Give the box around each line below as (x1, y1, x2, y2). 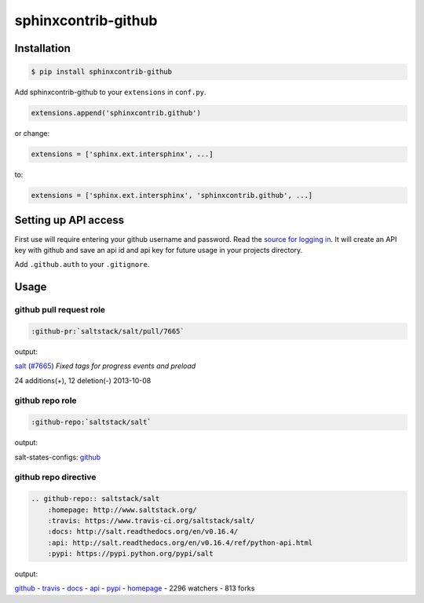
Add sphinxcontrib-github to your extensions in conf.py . (14, 87, 207, 97)
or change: (14, 129, 50, 138)
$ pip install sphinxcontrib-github (31, 68, 173, 76)
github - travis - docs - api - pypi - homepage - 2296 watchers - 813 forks (14, 583, 255, 593)
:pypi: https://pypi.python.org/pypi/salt (47, 550, 214, 558)
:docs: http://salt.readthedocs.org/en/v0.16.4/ (47, 527, 239, 536)
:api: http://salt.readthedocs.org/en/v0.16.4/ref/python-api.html (47, 538, 313, 547)
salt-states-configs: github (14, 452, 101, 462)
